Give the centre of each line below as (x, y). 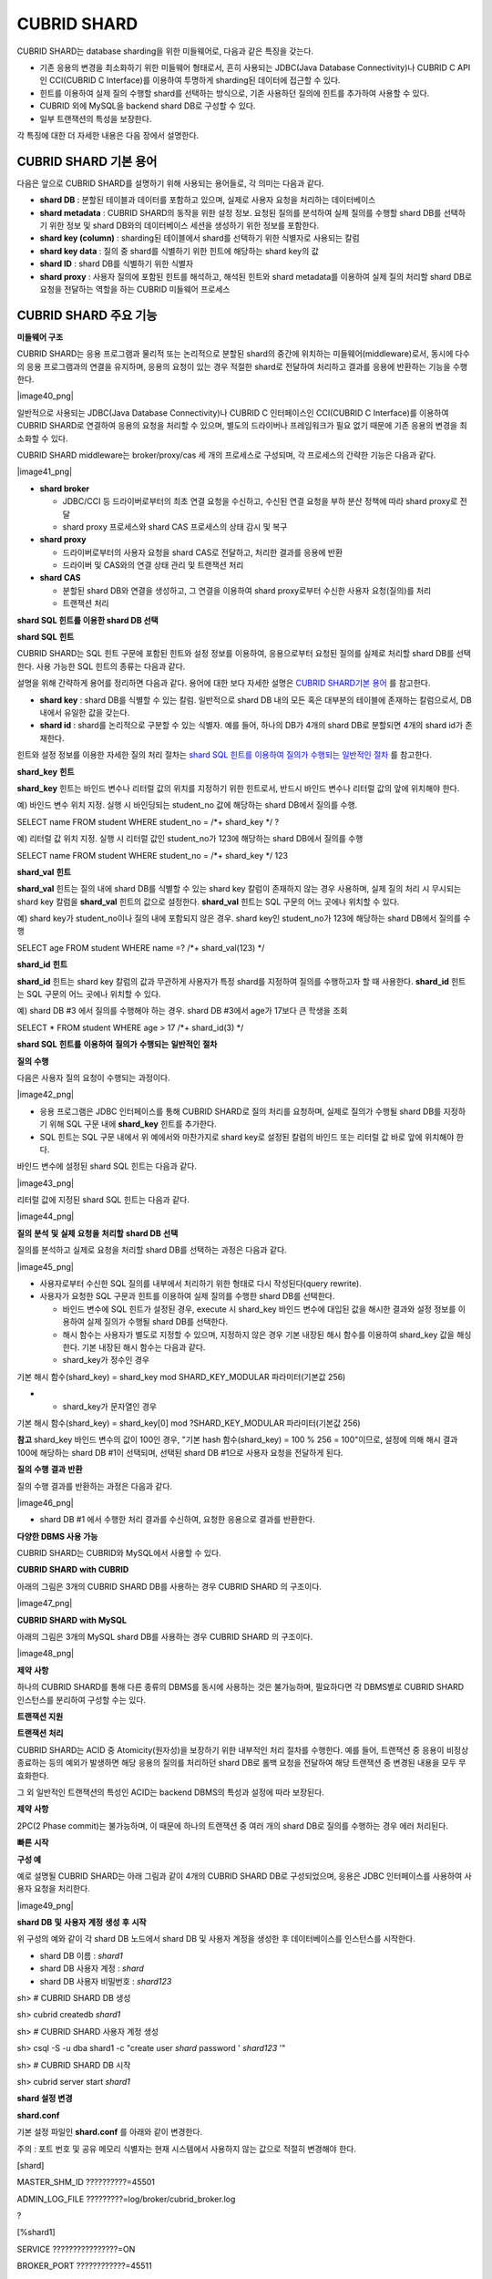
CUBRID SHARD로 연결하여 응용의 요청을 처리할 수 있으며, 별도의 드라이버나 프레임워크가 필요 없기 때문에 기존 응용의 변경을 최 (242, 426)
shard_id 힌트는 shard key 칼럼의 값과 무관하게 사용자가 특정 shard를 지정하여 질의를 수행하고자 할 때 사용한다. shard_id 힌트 (241, 981)
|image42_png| (46, 1095)
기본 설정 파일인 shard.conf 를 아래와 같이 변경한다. (110, 2132)
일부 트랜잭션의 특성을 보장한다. (96, 119)
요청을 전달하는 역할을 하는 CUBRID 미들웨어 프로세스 (135, 289)
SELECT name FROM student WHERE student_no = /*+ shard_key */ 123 (153, 855)
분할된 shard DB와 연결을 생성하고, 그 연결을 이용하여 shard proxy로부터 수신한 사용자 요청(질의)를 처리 (247, 590)
